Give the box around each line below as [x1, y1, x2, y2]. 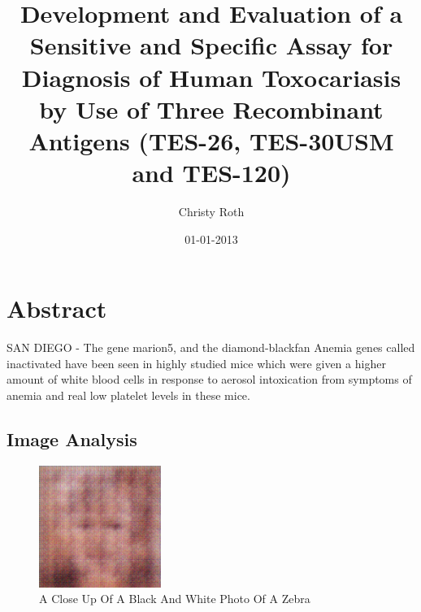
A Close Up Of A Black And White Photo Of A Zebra [39, 590, 310, 607]
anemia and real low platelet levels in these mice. [7, 386, 250, 403]
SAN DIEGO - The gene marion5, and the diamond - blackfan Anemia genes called [7, 339, 415, 356]
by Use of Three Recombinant [39, 92, 384, 125]
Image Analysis [7, 426, 137, 451]
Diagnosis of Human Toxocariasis [21, 60, 401, 93]
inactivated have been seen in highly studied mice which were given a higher [7, 354, 386, 371]
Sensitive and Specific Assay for [29, 28, 393, 62]
